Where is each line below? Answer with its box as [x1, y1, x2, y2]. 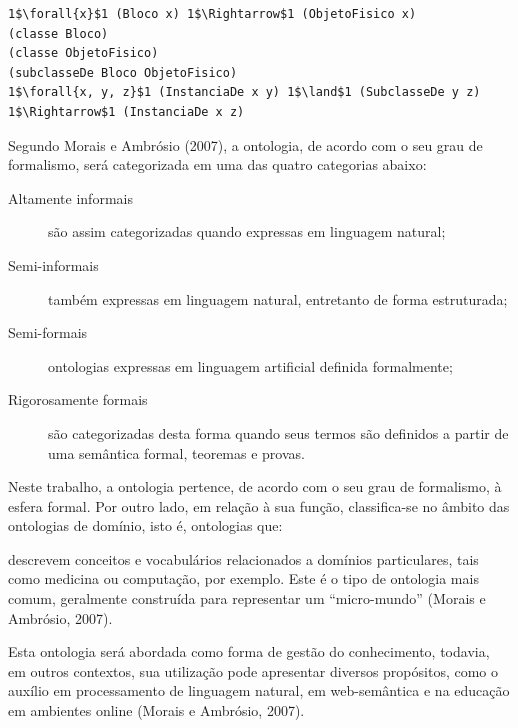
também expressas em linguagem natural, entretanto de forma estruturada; [48, 288, 508, 309]
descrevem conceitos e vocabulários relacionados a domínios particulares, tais [8, 548, 479, 569]
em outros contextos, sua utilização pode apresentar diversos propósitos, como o [8, 660, 498, 681]
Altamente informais [8, 187, 133, 208]
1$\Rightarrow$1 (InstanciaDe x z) [8, 104, 245, 119]
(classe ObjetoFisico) [8, 46, 159, 61]
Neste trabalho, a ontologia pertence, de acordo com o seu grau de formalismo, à [8, 476, 502, 497]
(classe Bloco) [8, 26, 109, 41]
